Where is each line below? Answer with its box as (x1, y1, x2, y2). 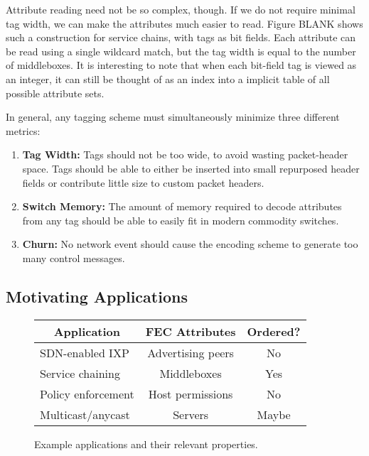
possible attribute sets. (6, 85, 105, 100)
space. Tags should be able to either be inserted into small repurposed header (22, 161, 360, 175)
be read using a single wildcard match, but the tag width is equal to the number (6, 43, 356, 58)
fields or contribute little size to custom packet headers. (22, 175, 264, 190)
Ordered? (247, 322, 301, 340)
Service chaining (40, 364, 120, 381)
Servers (173, 406, 209, 423)
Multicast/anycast (40, 406, 130, 423)
